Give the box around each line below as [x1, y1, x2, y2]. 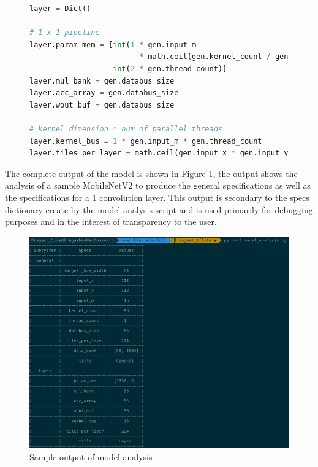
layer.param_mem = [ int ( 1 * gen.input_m [29, 40, 197, 49]
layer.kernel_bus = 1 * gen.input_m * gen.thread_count [29, 136, 262, 146]
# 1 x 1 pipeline [29, 28, 100, 37]
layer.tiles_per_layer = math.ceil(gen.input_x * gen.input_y [29, 149, 289, 158]
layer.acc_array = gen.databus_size [29, 88, 179, 98]
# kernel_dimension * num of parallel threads [29, 124, 222, 133]
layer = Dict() [29, 4, 91, 13]
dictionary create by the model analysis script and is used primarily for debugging [5, 203, 313, 216]
